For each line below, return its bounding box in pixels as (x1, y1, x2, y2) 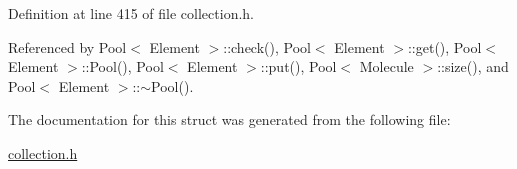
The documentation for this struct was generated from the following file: (8, 109, 451, 130)
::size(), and (437, 56, 509, 77)
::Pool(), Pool (81, 56, 164, 77)
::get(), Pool (407, 36, 482, 57)
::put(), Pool (260, 56, 337, 77)
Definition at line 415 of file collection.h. (8, 3, 254, 23)
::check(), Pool (223, 36, 311, 57)
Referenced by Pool (8, 36, 127, 57)
